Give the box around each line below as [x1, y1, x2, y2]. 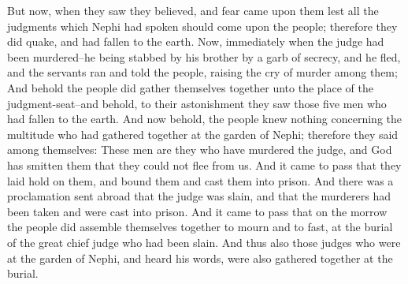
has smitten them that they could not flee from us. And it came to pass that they [7, 156, 402, 173]
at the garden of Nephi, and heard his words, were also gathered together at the [7, 249, 393, 266]
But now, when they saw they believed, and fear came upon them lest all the [7, 2, 379, 18]
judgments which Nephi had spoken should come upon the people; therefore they [7, 17, 398, 34]
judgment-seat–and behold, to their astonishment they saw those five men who [7, 95, 387, 111]
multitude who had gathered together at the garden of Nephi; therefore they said [7, 125, 399, 142]
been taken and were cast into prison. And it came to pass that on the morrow [7, 203, 388, 219]
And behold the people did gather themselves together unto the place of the [7, 79, 373, 95]
